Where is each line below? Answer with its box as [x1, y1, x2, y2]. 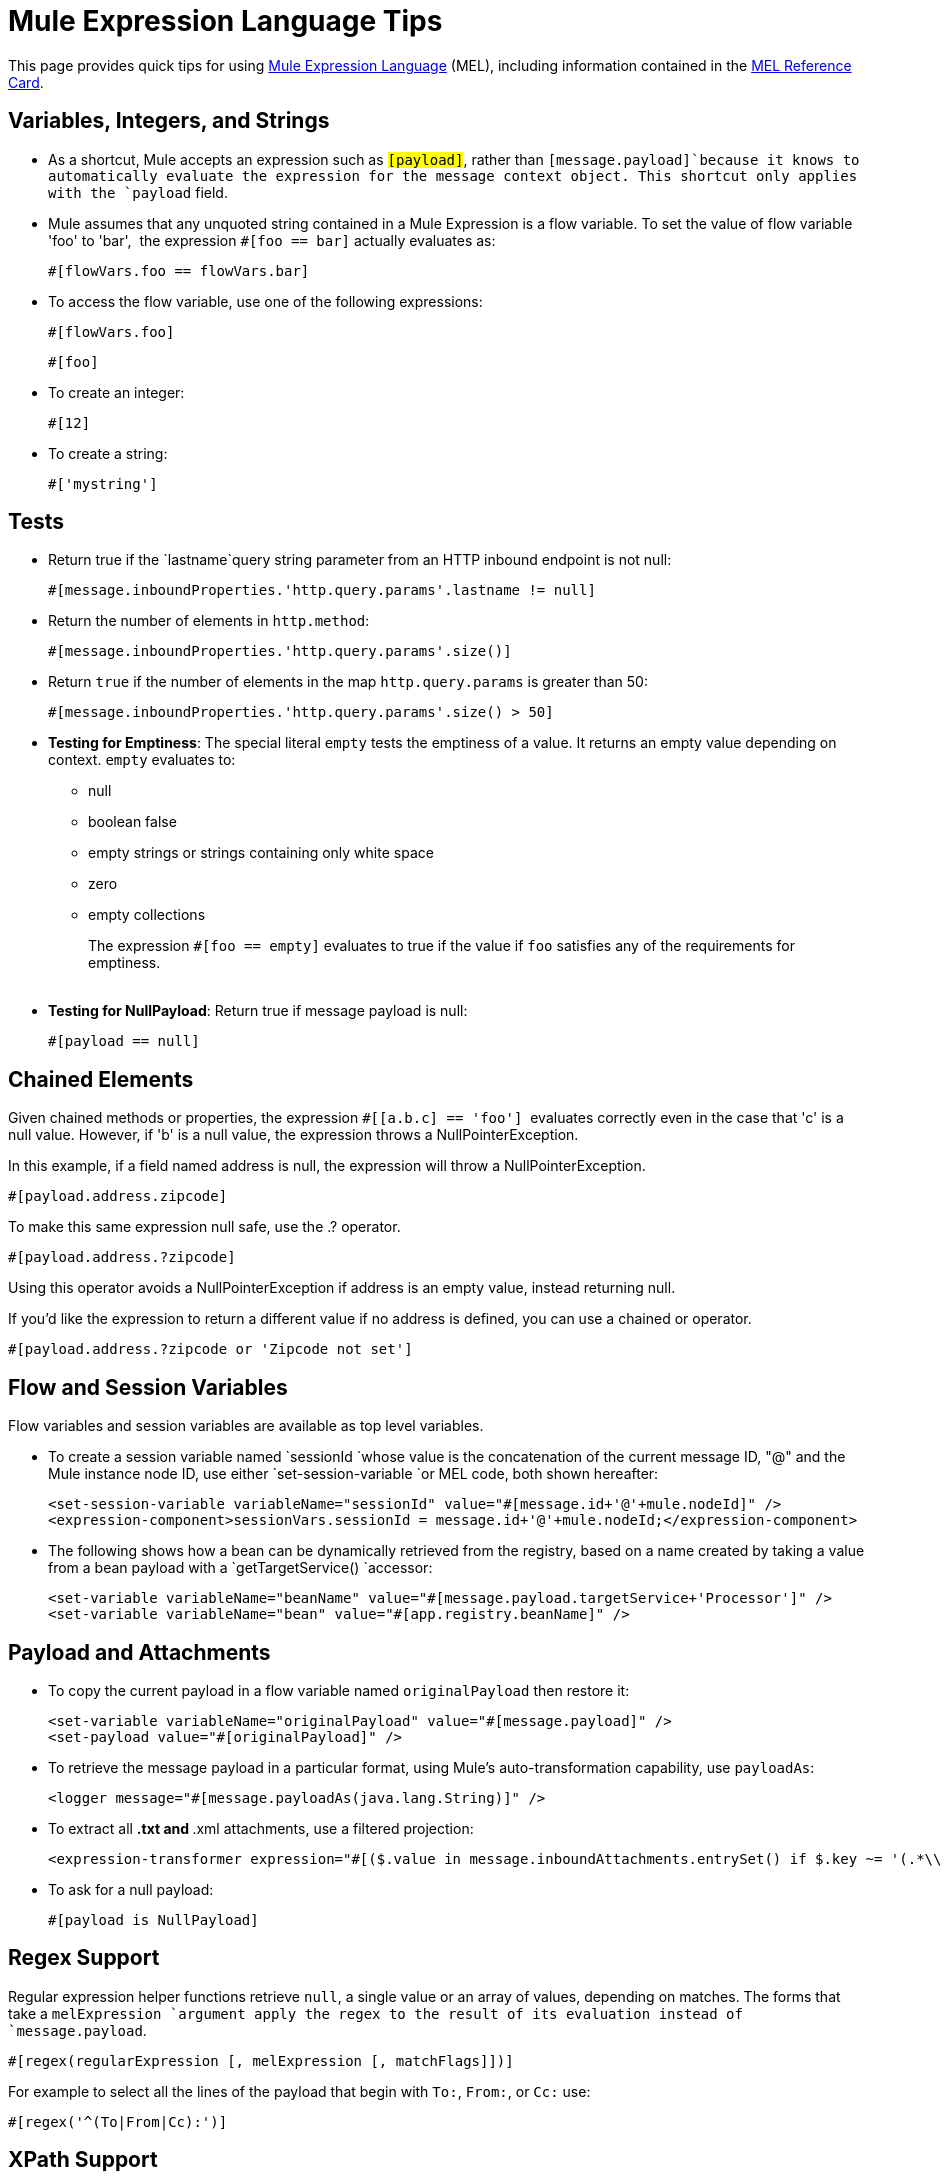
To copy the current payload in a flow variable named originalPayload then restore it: [48, 1681, 630, 1699]
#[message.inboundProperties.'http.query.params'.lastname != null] [48, 582, 596, 599]
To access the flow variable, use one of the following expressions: [48, 292, 483, 310]
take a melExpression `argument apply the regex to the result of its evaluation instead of [8, 2004, 743, 2022]
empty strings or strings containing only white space [88, 844, 434, 862]
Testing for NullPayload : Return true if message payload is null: [48, 1002, 468, 1020]
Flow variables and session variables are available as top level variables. [8, 1417, 484, 1435]
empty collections [88, 906, 206, 924]
